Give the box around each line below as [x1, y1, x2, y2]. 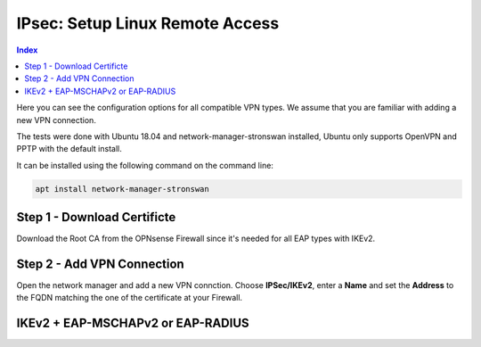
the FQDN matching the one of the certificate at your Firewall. [16, 293, 243, 303]
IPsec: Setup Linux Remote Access [16, 13, 280, 33]
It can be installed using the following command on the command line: [16, 160, 273, 170]
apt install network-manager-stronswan [35, 184, 209, 194]
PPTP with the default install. [16, 144, 122, 154]
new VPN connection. [16, 114, 97, 125]
